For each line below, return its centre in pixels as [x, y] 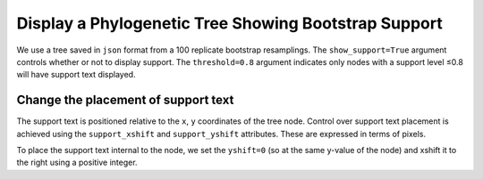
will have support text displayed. [76, 75]
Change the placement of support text [125, 100]
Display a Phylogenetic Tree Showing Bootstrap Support [229, 23]
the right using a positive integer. [77, 163]
